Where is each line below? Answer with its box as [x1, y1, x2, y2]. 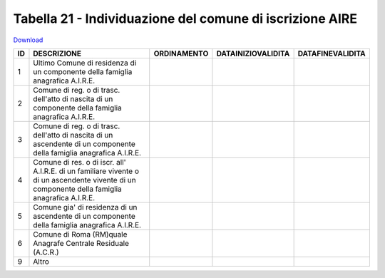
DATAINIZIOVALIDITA [216, 48, 290, 58]
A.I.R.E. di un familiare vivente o [33, 166, 139, 176]
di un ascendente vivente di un [33, 175, 136, 185]
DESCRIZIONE [33, 48, 82, 58]
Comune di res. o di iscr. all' [33, 157, 126, 167]
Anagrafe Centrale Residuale [33, 238, 130, 248]
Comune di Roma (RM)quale [33, 229, 128, 239]
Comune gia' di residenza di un [33, 202, 138, 212]
